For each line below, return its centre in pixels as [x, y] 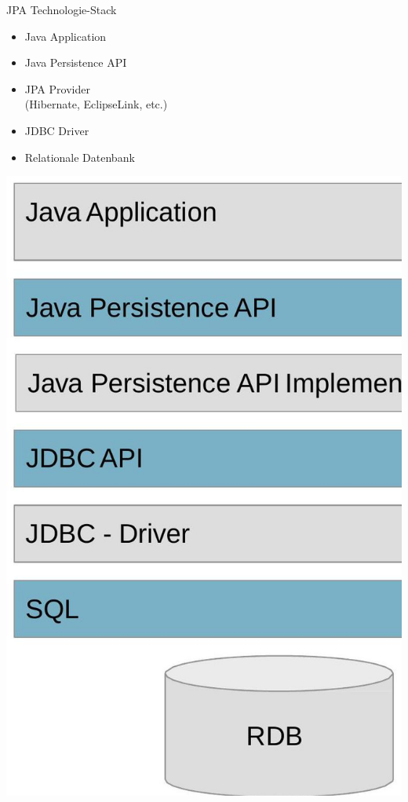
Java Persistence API [76, 62]
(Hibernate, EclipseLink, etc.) [96, 104]
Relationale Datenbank [80, 157]
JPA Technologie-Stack [62, 9]
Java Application [66, 36]
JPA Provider [57, 88]
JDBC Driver [57, 130]
